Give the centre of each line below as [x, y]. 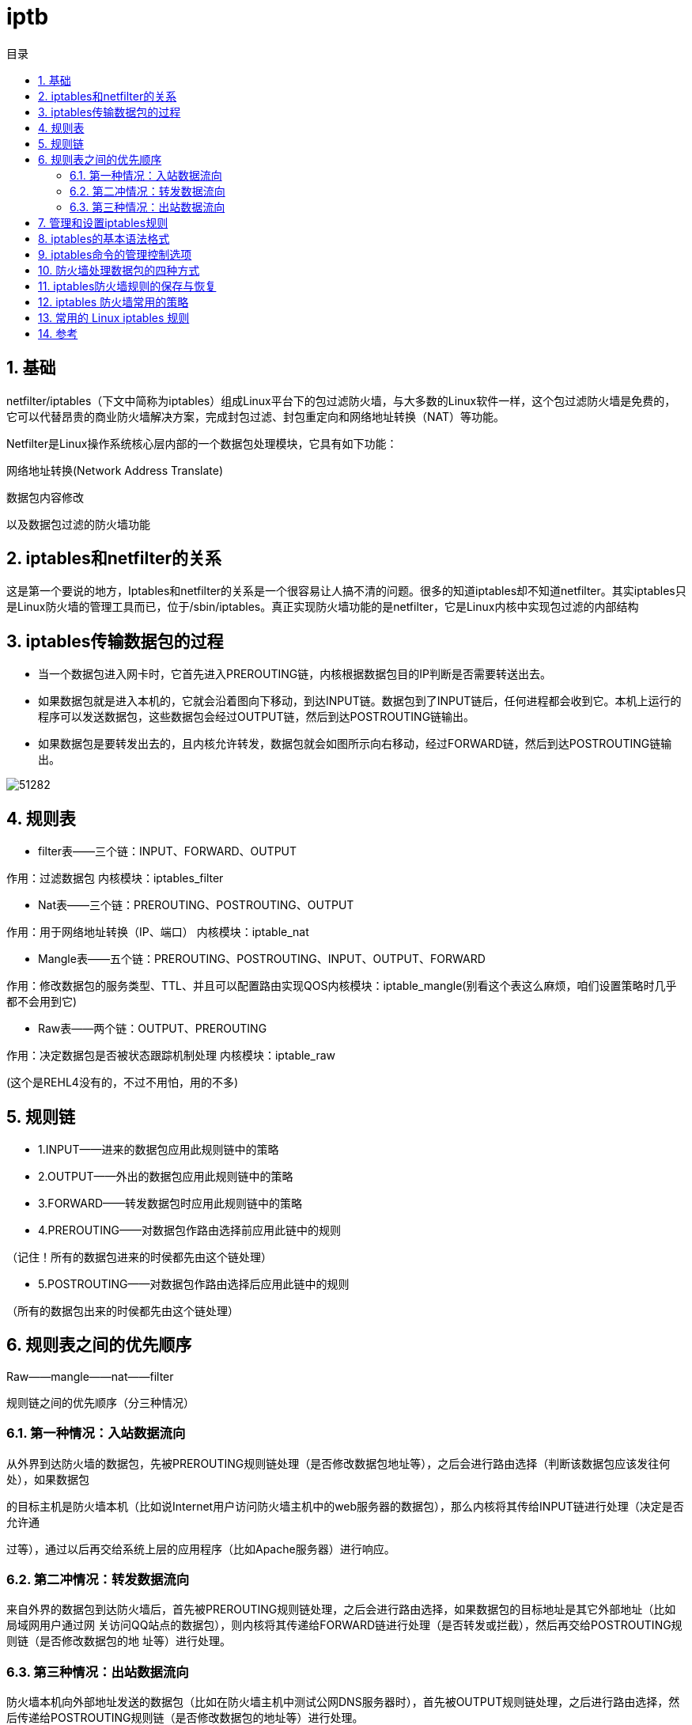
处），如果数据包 [48, 1479]
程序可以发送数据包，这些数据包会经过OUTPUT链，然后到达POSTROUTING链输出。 [257, 717]
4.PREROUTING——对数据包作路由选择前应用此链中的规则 [189, 1230]
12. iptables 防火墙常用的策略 [113, 301]
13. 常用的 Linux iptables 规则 [114, 317]
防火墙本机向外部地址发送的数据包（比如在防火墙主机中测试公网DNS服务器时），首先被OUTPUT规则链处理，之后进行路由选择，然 [343, 1702]
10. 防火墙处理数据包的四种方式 [119, 270]
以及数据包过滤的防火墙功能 [78, 524]
